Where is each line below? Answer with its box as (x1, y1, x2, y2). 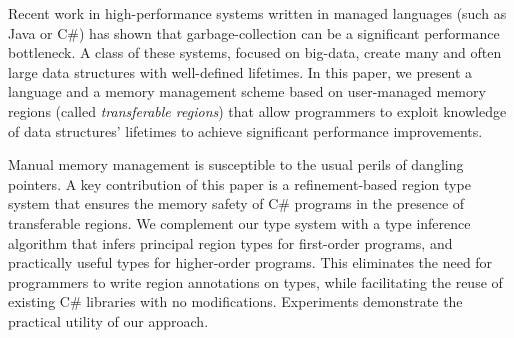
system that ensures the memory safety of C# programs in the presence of (8, 193, 465, 214)
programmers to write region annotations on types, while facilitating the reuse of (8, 271, 503, 292)
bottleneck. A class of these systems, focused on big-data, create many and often (8, 42, 502, 63)
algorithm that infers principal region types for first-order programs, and (8, 232, 453, 253)
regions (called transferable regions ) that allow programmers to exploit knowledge (8, 100, 507, 121)
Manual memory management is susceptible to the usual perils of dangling (8, 154, 464, 175)
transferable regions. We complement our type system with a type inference (8, 212, 471, 233)
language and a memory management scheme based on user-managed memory (8, 81, 486, 102)
